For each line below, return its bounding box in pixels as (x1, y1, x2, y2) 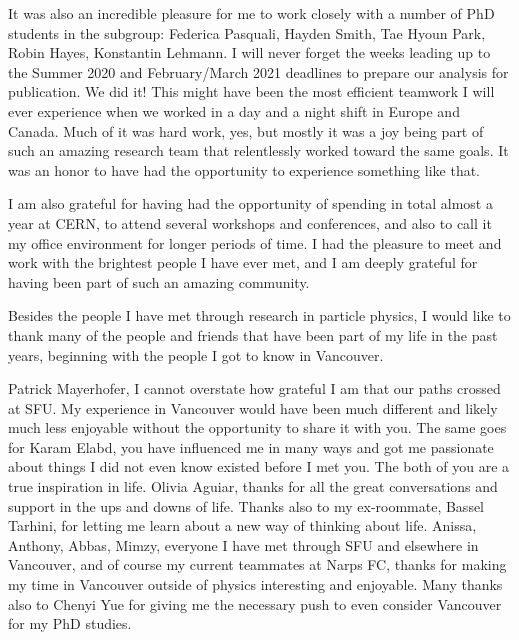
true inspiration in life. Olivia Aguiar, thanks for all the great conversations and (8, 476, 498, 497)
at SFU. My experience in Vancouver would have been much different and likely (8, 397, 498, 418)
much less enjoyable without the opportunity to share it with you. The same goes (8, 417, 507, 438)
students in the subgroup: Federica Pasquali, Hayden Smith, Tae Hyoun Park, (8, 22, 486, 43)
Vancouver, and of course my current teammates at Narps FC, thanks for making (8, 554, 507, 575)
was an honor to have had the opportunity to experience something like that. (8, 159, 481, 180)
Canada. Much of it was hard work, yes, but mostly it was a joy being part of (8, 120, 484, 141)
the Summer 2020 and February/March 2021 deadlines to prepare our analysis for (8, 61, 509, 82)
